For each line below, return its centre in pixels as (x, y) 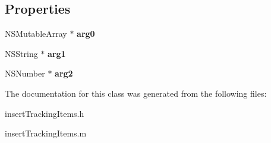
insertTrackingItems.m (46, 133)
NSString (21, 53)
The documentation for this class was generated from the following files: (136, 93)
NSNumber (25, 73)
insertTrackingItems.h (45, 113)
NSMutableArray (36, 34)
